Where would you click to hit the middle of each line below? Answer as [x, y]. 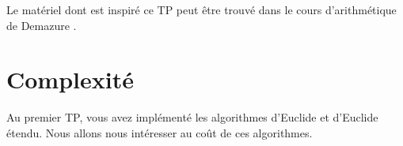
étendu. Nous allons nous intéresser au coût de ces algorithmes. [160, 132]
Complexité [70, 79]
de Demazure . [42, 25]
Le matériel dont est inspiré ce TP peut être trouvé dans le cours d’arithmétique [201, 9]
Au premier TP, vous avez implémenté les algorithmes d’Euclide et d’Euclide [192, 117]
